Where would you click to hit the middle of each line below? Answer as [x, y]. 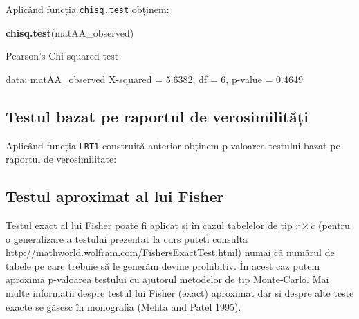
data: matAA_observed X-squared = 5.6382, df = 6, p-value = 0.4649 [154, 79]
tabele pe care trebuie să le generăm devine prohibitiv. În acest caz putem [163, 265]
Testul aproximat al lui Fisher [115, 196]
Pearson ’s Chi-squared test [62, 56]
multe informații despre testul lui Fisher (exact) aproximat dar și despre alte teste [180, 293]
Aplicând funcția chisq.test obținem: [88, 9]
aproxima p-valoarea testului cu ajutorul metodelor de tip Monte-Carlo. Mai [167, 279]
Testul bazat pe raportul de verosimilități [157, 116]
